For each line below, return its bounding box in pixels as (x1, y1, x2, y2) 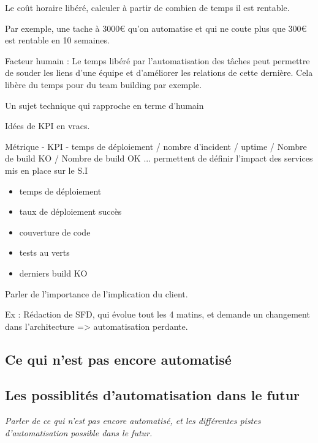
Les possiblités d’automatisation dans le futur (5, 385, 300, 404)
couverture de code (19, 225, 91, 238)
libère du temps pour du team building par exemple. (5, 78, 202, 91)
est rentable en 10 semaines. (5, 34, 110, 47)
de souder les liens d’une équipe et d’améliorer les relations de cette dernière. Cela (5, 66, 313, 79)
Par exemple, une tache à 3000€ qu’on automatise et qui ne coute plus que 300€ (5, 21, 307, 34)
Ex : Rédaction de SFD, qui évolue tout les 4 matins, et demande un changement (5, 308, 310, 321)
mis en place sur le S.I (5, 163, 88, 176)
